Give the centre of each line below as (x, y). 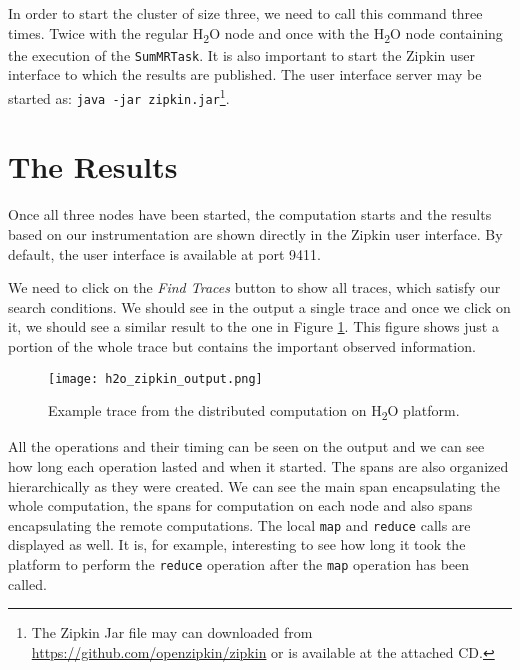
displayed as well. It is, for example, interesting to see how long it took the (237, 544)
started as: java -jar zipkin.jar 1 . (119, 96)
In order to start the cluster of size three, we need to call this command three (245, 13)
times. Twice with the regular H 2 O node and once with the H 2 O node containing (255, 34)
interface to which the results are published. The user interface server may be (245, 74)
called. (27, 583)
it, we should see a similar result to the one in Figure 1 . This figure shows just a (253, 326)
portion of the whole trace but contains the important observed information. (242, 345)
